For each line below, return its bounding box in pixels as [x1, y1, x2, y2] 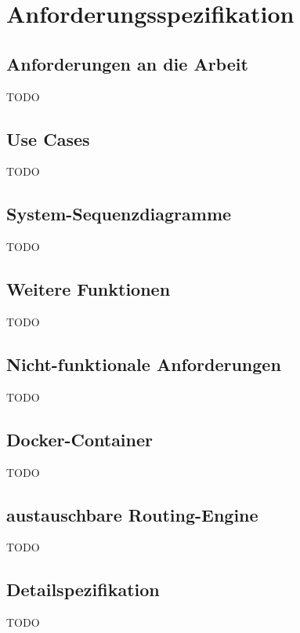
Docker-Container [6, 427, 154, 451]
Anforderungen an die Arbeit [6, 51, 248, 75]
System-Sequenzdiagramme [6, 202, 232, 226]
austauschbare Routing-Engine [6, 502, 258, 526]
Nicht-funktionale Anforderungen [6, 351, 281, 376]
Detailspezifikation [6, 577, 160, 602]
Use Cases [6, 126, 90, 151]
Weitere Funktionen [6, 277, 171, 301]
